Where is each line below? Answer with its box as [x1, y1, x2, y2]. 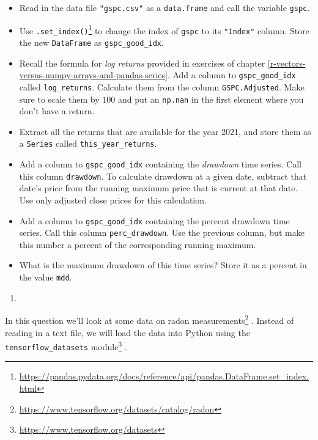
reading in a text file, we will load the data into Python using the [5, 326, 250, 339]
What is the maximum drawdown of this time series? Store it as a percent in [19, 258, 307, 271]
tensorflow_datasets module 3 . [5, 339, 127, 353]
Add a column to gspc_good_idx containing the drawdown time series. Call [19, 158, 301, 170]
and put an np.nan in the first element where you [117, 92, 304, 105]
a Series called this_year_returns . [19, 137, 157, 150]
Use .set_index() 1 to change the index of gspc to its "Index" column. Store [19, 22, 309, 37]
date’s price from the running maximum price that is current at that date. [19, 182, 298, 194]
